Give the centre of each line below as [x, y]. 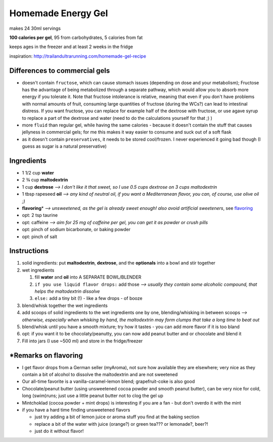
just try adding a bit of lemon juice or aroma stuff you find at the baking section [117, 417]
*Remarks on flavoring [46, 355]
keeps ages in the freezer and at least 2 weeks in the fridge [71, 47]
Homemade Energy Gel [59, 13]
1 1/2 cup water [38, 173]
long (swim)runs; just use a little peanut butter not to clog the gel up [93, 396]
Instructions [29, 251]
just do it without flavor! [59, 431]
